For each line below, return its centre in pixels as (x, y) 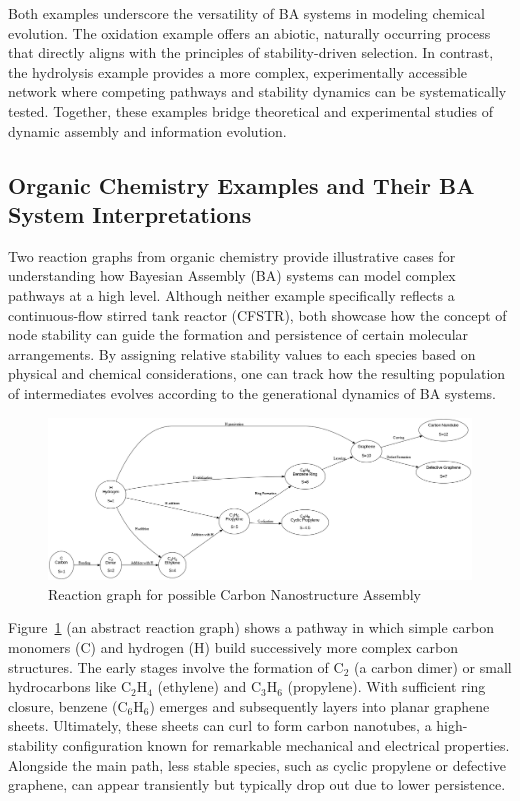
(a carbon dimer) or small (433, 666)
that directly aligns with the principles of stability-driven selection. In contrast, (251, 52)
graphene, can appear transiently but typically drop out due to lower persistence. (257, 784)
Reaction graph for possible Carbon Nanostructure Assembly (234, 593)
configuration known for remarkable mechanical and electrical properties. (286, 744)
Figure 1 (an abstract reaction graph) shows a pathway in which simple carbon (251, 627)
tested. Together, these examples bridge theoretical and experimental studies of (251, 110)
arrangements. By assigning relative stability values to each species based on (242, 353)
